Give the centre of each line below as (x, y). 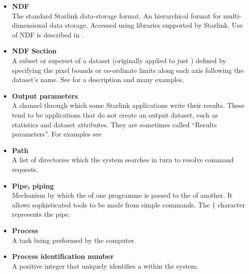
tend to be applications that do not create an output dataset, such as (115, 114)
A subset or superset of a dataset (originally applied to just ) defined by (119, 60)
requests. (25, 169)
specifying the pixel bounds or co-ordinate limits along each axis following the (128, 70)
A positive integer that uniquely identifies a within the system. (105, 265)
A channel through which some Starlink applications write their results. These (128, 105)
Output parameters (45, 95)
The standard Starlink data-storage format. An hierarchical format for (116, 15)
